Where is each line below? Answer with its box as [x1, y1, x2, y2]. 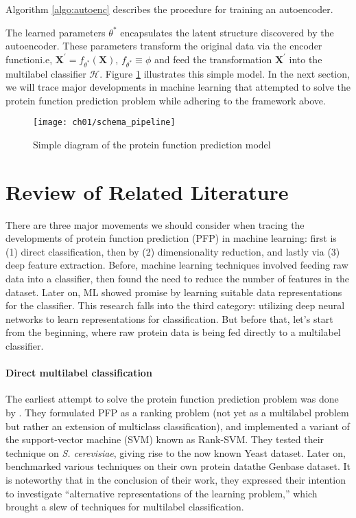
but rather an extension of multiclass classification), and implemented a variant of [5, 418, 350, 433]
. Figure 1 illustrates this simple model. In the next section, [99, 66, 350, 80]
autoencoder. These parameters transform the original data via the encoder [5, 38, 322, 53]
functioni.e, [5, 52, 53, 66]
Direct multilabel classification [5, 365, 152, 380]
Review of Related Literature [5, 177, 289, 205]
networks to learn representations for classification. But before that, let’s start [5, 311, 333, 326]
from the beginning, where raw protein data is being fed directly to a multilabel [5, 325, 341, 339]
